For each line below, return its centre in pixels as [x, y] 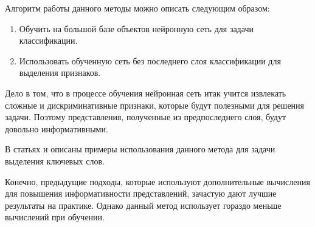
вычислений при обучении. [55, 217]
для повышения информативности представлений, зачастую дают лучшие [141, 193]
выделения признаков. [60, 73]
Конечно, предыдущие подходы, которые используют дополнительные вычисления [157, 181]
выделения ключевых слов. [55, 161]
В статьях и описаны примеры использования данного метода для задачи [140, 149]
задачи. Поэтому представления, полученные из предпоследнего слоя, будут [146, 117]
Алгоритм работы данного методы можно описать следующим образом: [137, 8]
